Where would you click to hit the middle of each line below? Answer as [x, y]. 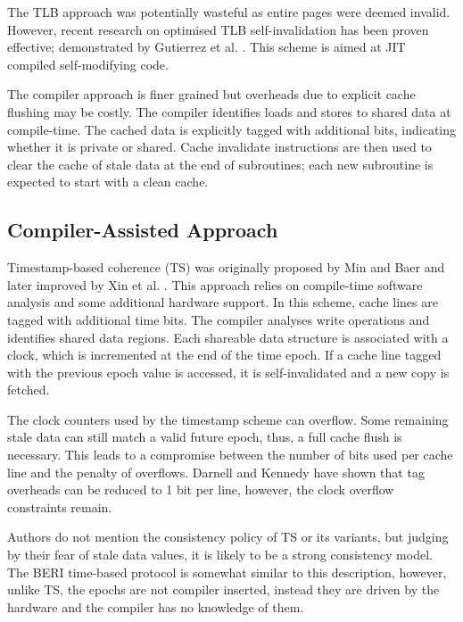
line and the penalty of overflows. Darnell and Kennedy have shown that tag [216, 472]
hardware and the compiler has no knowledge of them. [156, 606]
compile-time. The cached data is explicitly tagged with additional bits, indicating [232, 129]
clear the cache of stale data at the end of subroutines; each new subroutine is [220, 164]
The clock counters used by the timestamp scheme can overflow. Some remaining [228, 419]
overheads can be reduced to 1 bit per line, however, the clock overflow [201, 489]
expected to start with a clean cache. [108, 182]
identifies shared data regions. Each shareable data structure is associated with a [228, 337]
